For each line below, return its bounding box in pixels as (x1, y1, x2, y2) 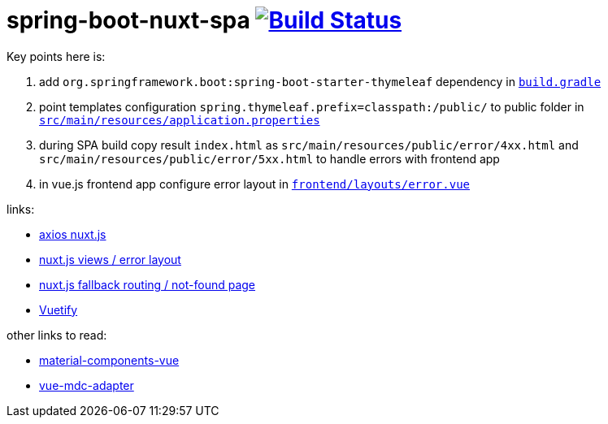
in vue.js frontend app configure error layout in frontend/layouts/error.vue (39, 176, 470, 191)
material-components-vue (39, 353, 180, 367)
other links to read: (7, 327, 107, 342)
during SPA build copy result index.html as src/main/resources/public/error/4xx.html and (39, 137, 579, 152)
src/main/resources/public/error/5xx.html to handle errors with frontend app (39, 151, 500, 166)
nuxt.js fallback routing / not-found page (39, 277, 256, 292)
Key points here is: (7, 49, 106, 63)
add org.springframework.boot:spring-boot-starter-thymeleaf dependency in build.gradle (39, 74, 601, 89)
